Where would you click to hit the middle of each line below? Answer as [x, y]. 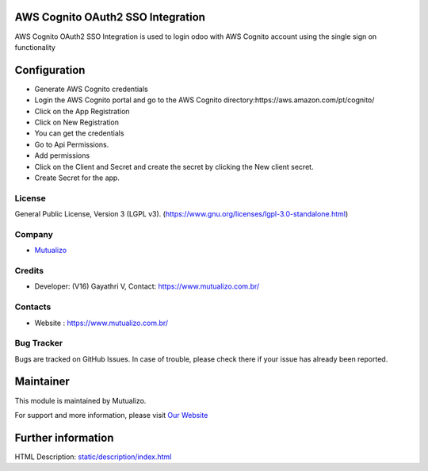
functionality [35, 47]
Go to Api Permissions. [72, 144]
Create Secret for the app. [77, 178]
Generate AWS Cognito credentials [91, 89]
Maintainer [42, 382]
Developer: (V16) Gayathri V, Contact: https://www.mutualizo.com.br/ [147, 286]
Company [34, 234]
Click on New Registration [76, 122]
